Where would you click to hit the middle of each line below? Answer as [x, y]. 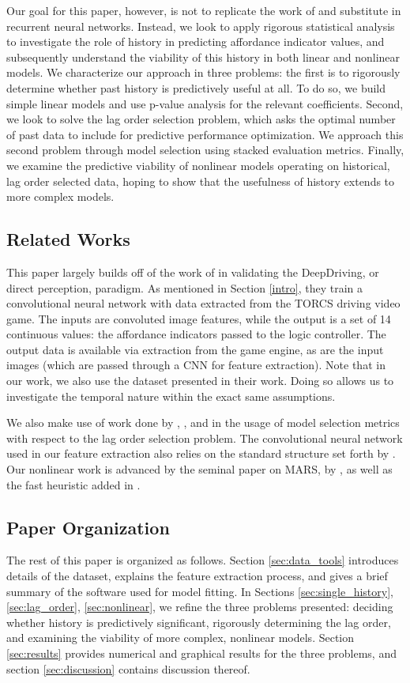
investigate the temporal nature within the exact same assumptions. [171, 396]
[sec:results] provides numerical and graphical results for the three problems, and [201, 653]
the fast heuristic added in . [73, 484]
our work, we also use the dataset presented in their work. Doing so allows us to [200, 381]
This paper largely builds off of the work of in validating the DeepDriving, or [193, 272]
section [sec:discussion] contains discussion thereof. [128, 668]
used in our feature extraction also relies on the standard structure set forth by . [201, 453]
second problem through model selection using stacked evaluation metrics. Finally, [205, 150]
